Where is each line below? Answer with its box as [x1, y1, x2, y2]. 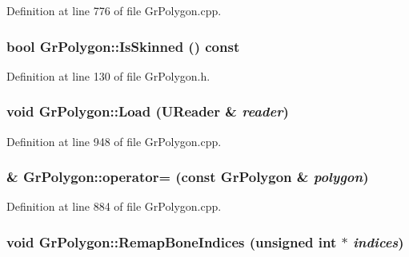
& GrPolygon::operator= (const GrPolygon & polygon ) [6, 167, 369, 187]
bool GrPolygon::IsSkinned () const [6, 36, 240, 56]
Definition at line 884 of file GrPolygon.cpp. [6, 198, 222, 215]
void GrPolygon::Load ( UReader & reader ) [6, 101, 289, 121]
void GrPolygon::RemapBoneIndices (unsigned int [6, 231, 337, 251]
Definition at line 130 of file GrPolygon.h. [6, 67, 211, 84]
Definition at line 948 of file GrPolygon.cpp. [6, 132, 222, 149]
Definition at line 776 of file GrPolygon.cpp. [6, 2, 222, 18]
